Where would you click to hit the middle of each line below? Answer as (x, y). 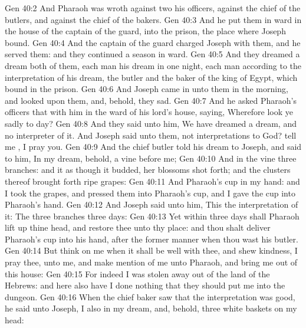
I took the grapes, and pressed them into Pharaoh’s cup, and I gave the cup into (150, 193)
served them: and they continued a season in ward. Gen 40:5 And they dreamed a (152, 54)
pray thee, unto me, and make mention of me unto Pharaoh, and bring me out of (151, 262)
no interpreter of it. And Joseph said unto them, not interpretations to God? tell (151, 135)
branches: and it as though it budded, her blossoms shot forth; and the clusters (148, 170)
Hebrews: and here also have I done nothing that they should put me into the (145, 285)
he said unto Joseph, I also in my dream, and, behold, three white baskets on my (151, 308)
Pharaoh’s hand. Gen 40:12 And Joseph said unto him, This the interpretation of (152, 204)
